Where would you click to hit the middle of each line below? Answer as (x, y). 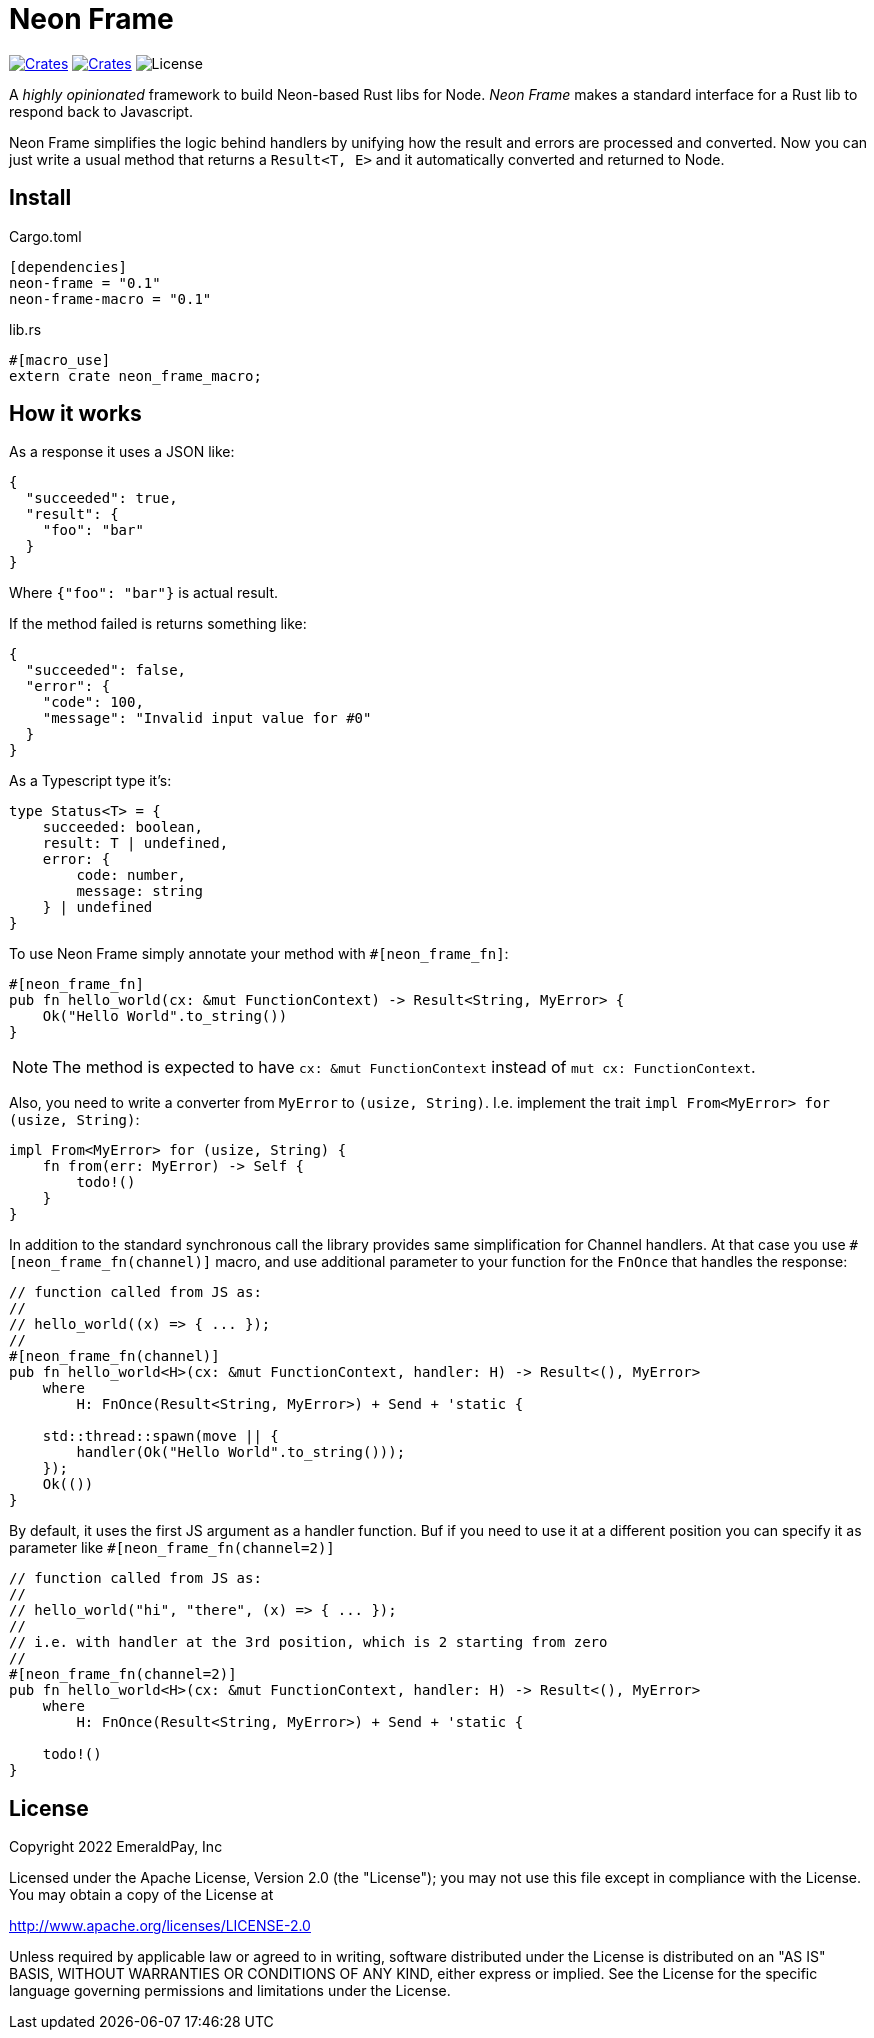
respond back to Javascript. (101, 111)
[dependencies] (68, 266)
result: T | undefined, (135, 843)
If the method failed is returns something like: (158, 624)
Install (40, 198)
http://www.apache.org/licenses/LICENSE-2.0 (160, 1926)
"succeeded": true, (101, 498)
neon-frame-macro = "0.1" (110, 298)
